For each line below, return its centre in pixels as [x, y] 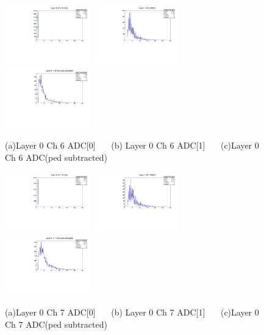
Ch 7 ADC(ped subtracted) [56, 324]
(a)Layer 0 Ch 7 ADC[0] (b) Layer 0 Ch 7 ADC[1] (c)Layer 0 [132, 312]
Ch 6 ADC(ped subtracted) [56, 157]
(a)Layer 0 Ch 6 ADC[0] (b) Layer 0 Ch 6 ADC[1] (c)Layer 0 [132, 145]
